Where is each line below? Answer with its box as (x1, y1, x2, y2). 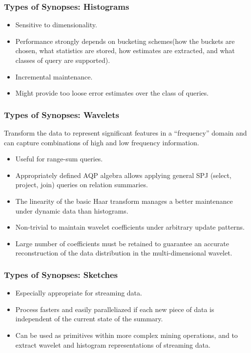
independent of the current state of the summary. (15, 314, 163, 324)
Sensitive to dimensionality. (15, 20, 97, 30)
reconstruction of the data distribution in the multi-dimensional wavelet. (15, 248, 232, 258)
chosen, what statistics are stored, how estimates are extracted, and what (15, 45, 235, 56)
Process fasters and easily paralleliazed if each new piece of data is (15, 304, 214, 314)
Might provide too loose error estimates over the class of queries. (15, 88, 209, 98)
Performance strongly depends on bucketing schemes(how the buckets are (15, 36, 235, 46)
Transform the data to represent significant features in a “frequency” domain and (4, 128, 247, 137)
